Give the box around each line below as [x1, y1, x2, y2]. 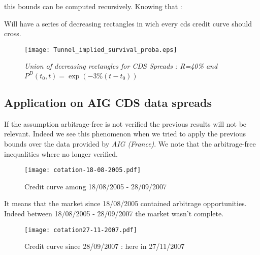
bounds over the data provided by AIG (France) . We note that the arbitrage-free [4, 138, 256, 149]
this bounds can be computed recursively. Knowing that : [4, 1, 182, 11]
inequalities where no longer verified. [4, 148, 118, 159]
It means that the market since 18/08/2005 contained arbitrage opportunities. [4, 198, 247, 209]
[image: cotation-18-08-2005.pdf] [24, 166, 141, 174]
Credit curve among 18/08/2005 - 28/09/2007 [24, 181, 167, 191]
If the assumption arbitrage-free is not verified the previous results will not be [4, 118, 247, 129]
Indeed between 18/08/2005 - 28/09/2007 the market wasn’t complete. [4, 208, 224, 218]
